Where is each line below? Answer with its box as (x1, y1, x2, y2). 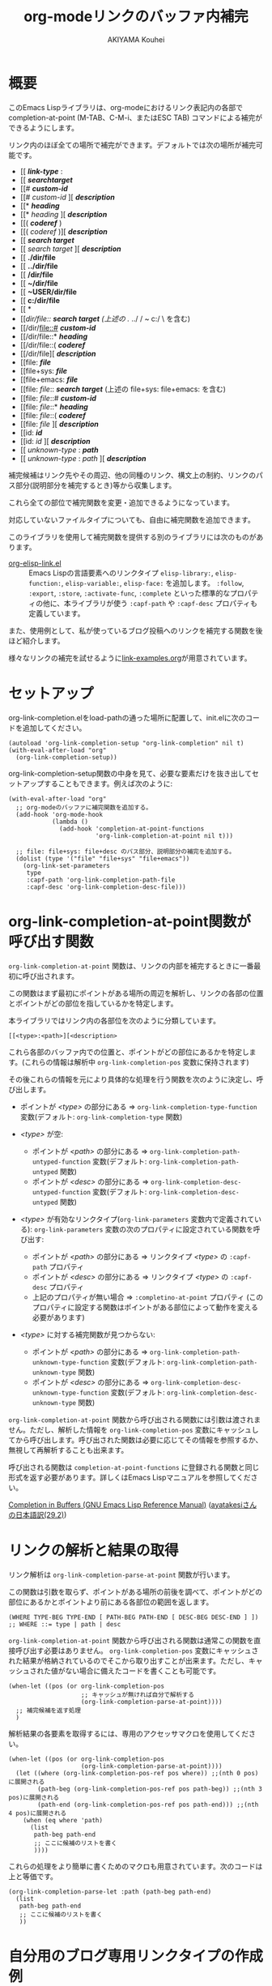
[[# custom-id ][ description (19, 192, 115, 202)
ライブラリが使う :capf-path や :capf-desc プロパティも (70, 598, 257, 608)
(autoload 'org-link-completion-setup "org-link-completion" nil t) (8, 739, 244, 747)
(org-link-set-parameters (23, 861, 111, 869)
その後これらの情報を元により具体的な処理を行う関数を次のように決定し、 (8, 1074, 257, 1084)
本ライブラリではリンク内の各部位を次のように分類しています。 (8, 1015, 221, 1025)
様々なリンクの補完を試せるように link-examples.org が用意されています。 (8, 653, 252, 663)
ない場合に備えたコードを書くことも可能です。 (64, 1666, 221, 1676)
